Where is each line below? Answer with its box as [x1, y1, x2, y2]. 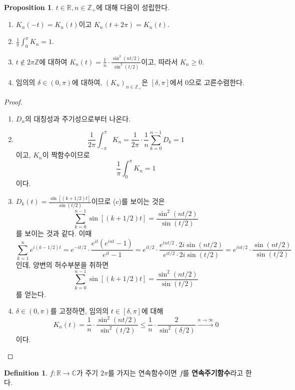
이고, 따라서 [141, 56, 178, 66]
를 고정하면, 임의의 [50, 305, 109, 316]
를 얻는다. [15, 288, 46, 299]
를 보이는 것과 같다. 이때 [15, 228, 92, 238]
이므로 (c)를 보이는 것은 [91, 196, 165, 206]
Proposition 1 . [4, 2, 53, 12]
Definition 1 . [4, 367, 48, 377]
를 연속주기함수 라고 [182, 367, 243, 377]
